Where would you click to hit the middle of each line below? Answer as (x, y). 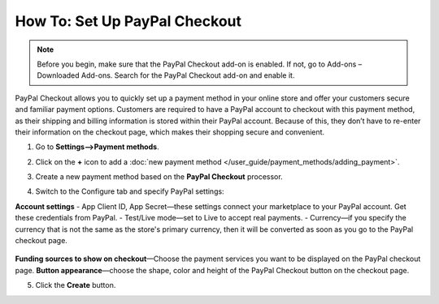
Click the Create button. (76, 285)
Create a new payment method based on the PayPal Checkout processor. (159, 177)
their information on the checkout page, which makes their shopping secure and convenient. (170, 132)
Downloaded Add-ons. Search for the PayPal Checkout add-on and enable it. (166, 75)
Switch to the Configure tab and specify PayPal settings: (130, 191)
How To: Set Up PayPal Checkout (128, 21)
